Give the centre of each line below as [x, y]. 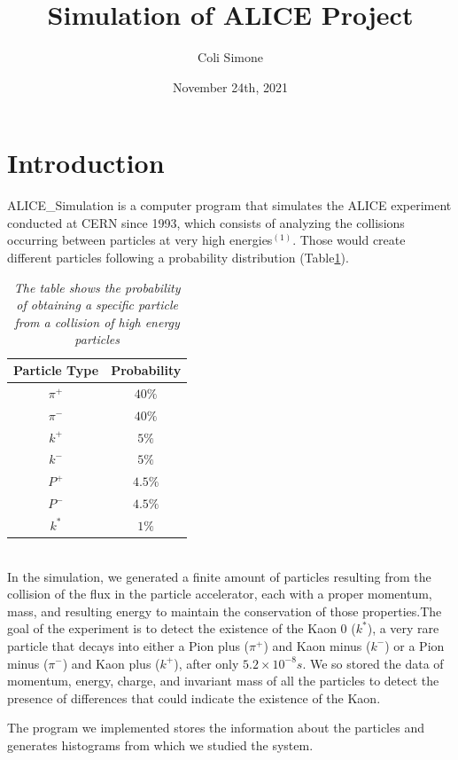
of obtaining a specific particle [97, 305]
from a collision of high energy [97, 321]
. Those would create [349, 240]
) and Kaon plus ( [111, 663]
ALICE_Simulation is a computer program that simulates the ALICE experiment [229, 205]
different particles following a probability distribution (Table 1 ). [178, 258]
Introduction [86, 163]
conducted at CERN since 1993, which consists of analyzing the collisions [206, 222]
